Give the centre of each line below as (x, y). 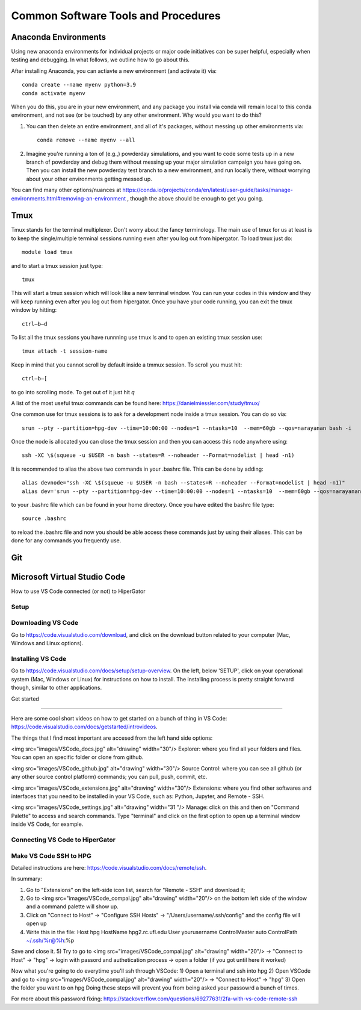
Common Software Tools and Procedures (116, 16)
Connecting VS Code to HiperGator (63, 840)
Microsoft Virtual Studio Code (68, 577)
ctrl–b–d (35, 324)
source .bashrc (44, 519)
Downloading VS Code (45, 623)
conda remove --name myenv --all (86, 140)
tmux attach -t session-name (65, 351)
